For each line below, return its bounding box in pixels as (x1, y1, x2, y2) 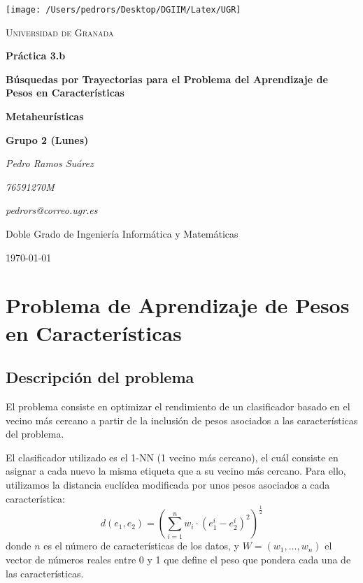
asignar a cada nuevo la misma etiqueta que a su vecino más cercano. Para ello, (6, 463, 346, 478)
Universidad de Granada (6, 24, 114, 39)
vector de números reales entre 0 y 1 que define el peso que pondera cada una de (6, 552, 351, 567)
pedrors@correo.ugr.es (6, 203, 98, 217)
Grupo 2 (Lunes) (6, 132, 89, 147)
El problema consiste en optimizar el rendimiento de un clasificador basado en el (6, 398, 350, 413)
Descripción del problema (6, 366, 194, 388)
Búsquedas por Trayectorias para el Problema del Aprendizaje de (6, 71, 328, 86)
